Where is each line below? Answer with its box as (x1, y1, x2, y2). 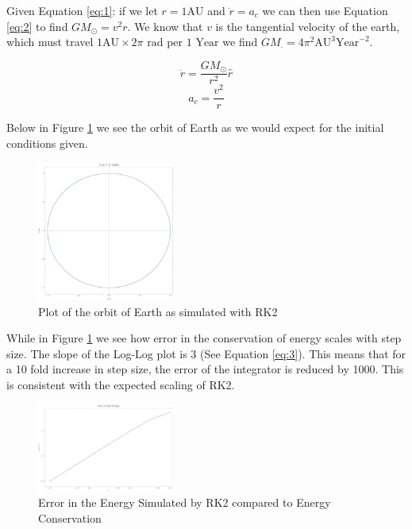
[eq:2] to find (6, 17, 68, 34)
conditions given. (6, 135, 88, 151)
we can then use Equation (262, 2, 388, 18)
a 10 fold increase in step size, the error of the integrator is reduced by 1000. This (6, 361, 404, 377)
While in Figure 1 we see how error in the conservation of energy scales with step (6, 330, 402, 346)
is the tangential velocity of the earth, (215, 17, 400, 34)
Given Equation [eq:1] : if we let (6, 2, 158, 18)
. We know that (127, 17, 203, 34)
